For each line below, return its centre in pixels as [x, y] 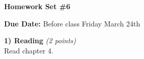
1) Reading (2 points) [40, 40]
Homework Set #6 [37, 6]
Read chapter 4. [29, 50]
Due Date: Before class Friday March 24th [72, 23]
